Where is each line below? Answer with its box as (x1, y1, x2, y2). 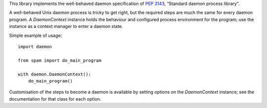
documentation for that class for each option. (9, 96, 101, 102)
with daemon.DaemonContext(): (18, 71, 91, 77)
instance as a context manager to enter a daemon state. (9, 24, 123, 29)
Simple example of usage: (9, 32, 62, 38)
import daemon (18, 44, 52, 49)
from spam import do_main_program (18, 57, 101, 63)
